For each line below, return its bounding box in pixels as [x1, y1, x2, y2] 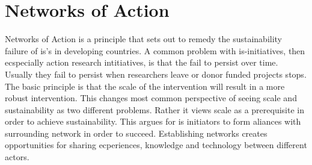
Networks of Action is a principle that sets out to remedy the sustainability [5, 33, 283, 45]
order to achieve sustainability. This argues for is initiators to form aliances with [5, 115, 301, 128]
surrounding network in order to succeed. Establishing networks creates [5, 126, 268, 139]
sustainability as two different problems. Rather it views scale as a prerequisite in [5, 103, 304, 116]
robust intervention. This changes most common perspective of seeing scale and [5, 92, 297, 104]
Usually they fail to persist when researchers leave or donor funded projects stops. [5, 67, 307, 80]
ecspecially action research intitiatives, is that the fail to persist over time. [5, 56, 278, 69]
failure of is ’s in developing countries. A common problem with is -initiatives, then [5, 44, 305, 57]
